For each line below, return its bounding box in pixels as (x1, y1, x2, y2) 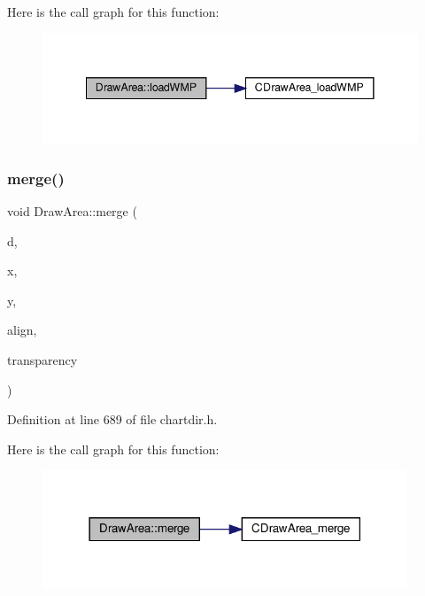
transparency (7, 351, 78, 368)
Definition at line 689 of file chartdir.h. (7, 410, 218, 429)
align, (7, 321, 37, 339)
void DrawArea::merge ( (7, 202, 137, 221)
